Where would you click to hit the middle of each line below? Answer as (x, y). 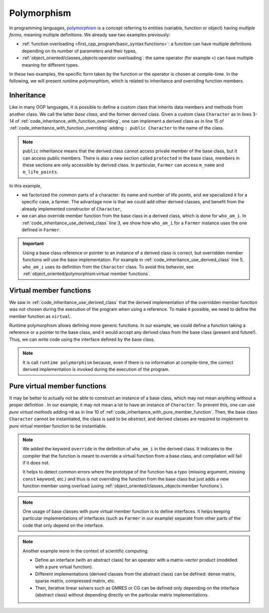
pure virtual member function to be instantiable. (58, 426)
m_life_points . (40, 172)
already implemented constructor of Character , (72, 209)
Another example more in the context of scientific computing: (86, 551)
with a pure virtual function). (64, 567)
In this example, (25, 186)
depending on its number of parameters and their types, (79, 51)
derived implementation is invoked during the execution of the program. (96, 369)
